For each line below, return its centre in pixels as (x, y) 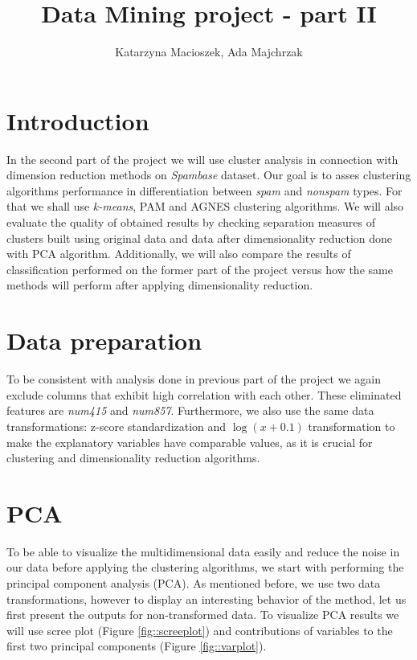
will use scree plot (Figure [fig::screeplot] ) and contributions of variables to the (200, 630)
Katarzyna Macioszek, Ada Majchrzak (209, 52)
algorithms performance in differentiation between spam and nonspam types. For (204, 190)
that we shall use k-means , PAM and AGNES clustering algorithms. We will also (205, 206)
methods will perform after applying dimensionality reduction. (160, 285)
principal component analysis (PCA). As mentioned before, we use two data (194, 583)
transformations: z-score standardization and (117, 426)
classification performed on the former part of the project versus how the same (200, 269)
